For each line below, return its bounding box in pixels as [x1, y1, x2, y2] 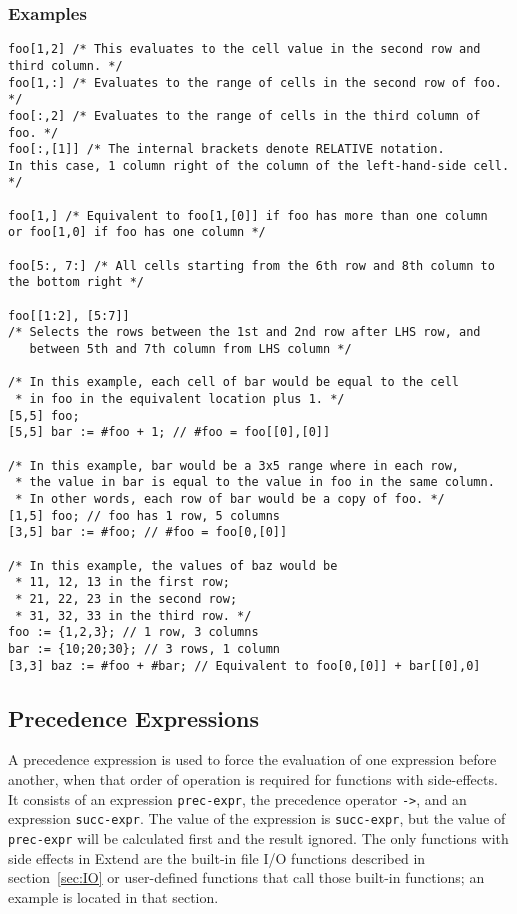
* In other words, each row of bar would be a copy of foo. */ [15, 491, 445, 506]
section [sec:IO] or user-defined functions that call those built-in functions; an [8, 867, 485, 888]
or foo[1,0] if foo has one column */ [8, 225, 266, 240]
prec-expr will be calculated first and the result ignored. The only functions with [8, 827, 509, 848]
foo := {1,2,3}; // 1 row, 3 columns [8, 625, 259, 640]
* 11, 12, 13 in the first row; [15, 575, 230, 590]
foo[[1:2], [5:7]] [8, 308, 130, 323]
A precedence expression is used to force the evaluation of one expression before [8, 749, 497, 770]
